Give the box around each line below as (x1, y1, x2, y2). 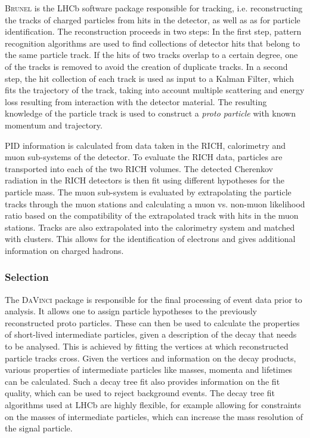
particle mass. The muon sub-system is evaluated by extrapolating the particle (5, 185, 292, 198)
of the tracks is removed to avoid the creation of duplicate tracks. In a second (5, 60, 288, 72)
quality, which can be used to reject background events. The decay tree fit (5, 387, 275, 399)
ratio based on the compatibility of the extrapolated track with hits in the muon (5, 209, 299, 222)
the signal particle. (5, 422, 73, 434)
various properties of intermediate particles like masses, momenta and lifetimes (5, 363, 293, 376)
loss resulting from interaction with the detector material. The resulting (5, 95, 267, 108)
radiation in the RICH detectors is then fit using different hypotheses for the (5, 174, 284, 186)
